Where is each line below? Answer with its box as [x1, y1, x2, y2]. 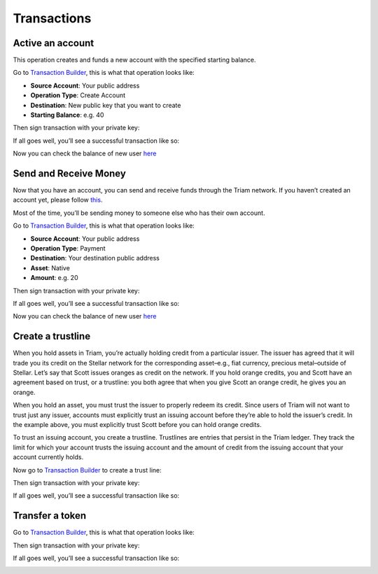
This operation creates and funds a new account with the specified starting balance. [13, 56, 256, 64]
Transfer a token [13, 510, 87, 521]
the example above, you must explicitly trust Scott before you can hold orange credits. [13, 421, 262, 429]
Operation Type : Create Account [30, 91, 126, 99]
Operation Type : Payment [30, 244, 106, 253]
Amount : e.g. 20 [30, 274, 78, 282]
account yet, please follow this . [13, 196, 103, 204]
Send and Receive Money [13, 168, 126, 179]
